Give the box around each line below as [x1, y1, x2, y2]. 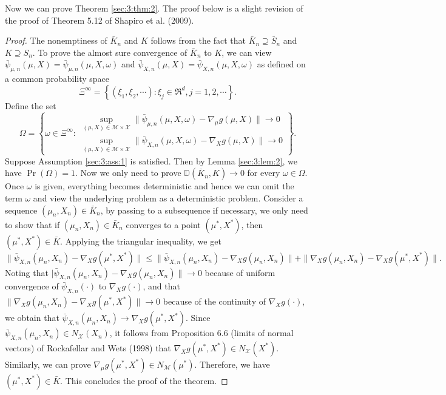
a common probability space [5, 72, 110, 85]
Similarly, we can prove [5, 357, 91, 370]
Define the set [5, 99, 56, 112]
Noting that [5, 266, 49, 279]
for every [247, 166, 280, 179]
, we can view [221, 46, 272, 58]
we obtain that [5, 311, 59, 324]
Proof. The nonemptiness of [5, 34, 107, 47]
